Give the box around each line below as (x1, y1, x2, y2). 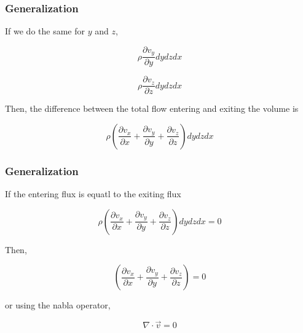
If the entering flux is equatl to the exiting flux (5, 187, 181, 200)
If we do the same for (5, 25, 85, 37)
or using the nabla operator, (5, 299, 111, 311)
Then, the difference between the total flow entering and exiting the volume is (5, 102, 299, 115)
